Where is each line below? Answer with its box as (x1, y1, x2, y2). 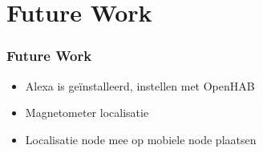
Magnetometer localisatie (25, 104, 149, 121)
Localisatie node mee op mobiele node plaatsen (25, 131, 257, 147)
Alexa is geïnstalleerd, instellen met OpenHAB (25, 77, 255, 94)
